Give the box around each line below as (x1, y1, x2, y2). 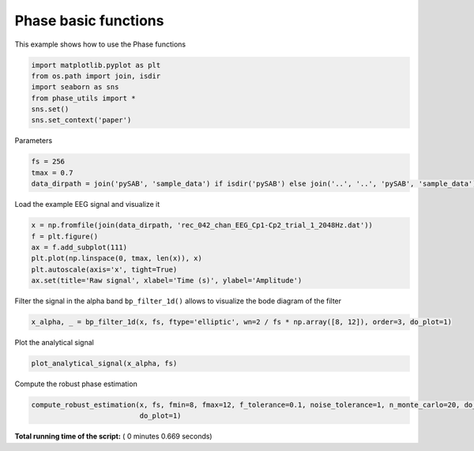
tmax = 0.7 (31, 168, 73, 177)
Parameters (14, 136, 53, 145)
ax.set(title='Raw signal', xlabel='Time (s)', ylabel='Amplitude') (31, 276, 303, 285)
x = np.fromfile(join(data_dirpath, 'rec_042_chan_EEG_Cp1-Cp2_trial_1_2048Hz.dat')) (31, 221, 373, 230)
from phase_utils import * (31, 93, 136, 103)
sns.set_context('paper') (31, 115, 132, 125)
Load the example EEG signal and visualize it (14, 200, 160, 209)
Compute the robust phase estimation (14, 379, 137, 389)
